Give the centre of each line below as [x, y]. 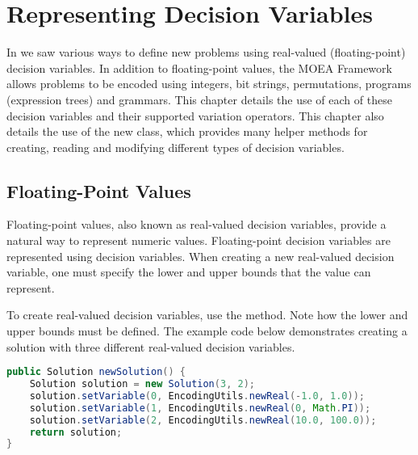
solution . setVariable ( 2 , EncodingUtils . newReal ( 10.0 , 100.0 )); [203, 420]
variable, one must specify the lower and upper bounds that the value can [189, 272]
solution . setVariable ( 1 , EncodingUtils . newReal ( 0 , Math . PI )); [200, 408]
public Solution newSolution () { [96, 372]
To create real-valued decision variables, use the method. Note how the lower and [207, 315]
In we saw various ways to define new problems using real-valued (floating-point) [206, 52]
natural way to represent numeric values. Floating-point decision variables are [199, 240]
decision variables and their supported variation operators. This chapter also [195, 115]
